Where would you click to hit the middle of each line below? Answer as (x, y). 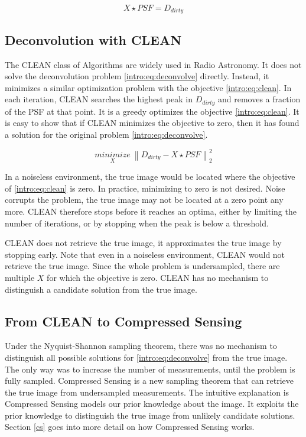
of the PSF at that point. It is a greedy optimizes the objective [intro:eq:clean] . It (152, 111)
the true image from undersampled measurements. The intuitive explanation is (147, 392)
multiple (20, 277)
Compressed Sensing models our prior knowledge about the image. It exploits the (152, 404)
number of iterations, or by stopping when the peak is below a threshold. (137, 223)
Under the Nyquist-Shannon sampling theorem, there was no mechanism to (141, 346)
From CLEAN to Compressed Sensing (123, 321)
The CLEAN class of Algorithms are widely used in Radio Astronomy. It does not (153, 64)
